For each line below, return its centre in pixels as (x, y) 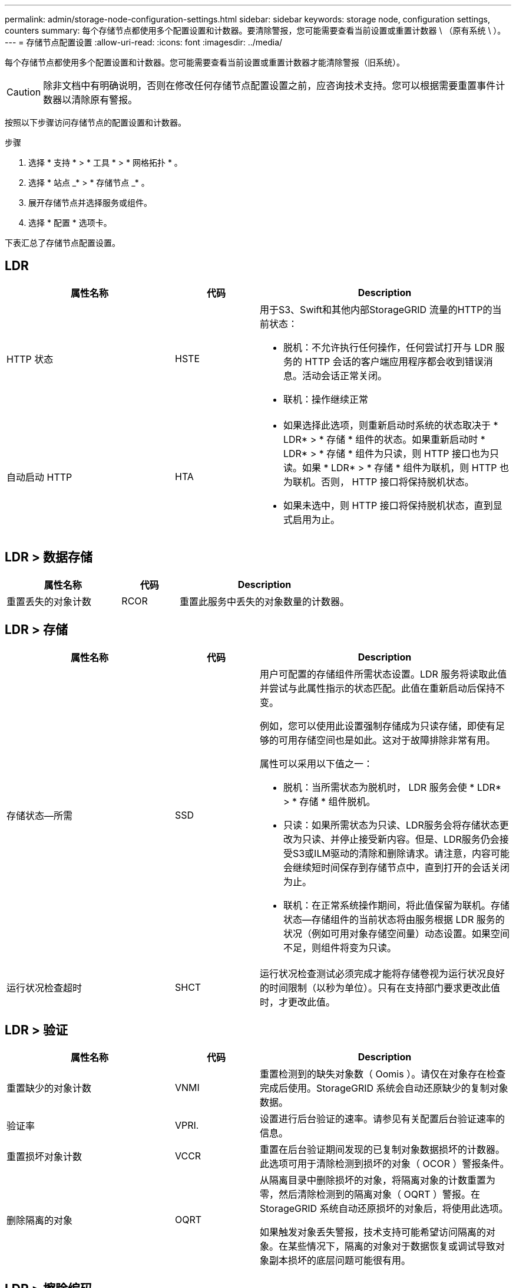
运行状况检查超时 (44, 988)
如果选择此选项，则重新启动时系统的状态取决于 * (391, 425)
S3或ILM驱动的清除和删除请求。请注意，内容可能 (401, 853)
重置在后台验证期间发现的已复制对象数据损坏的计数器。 (382, 1150)
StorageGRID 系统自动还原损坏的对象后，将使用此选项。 (384, 1209)
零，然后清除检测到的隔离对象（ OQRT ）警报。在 (370, 1195)
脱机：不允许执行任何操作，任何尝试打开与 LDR (388, 347)
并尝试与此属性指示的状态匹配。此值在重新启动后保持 (377, 688)
